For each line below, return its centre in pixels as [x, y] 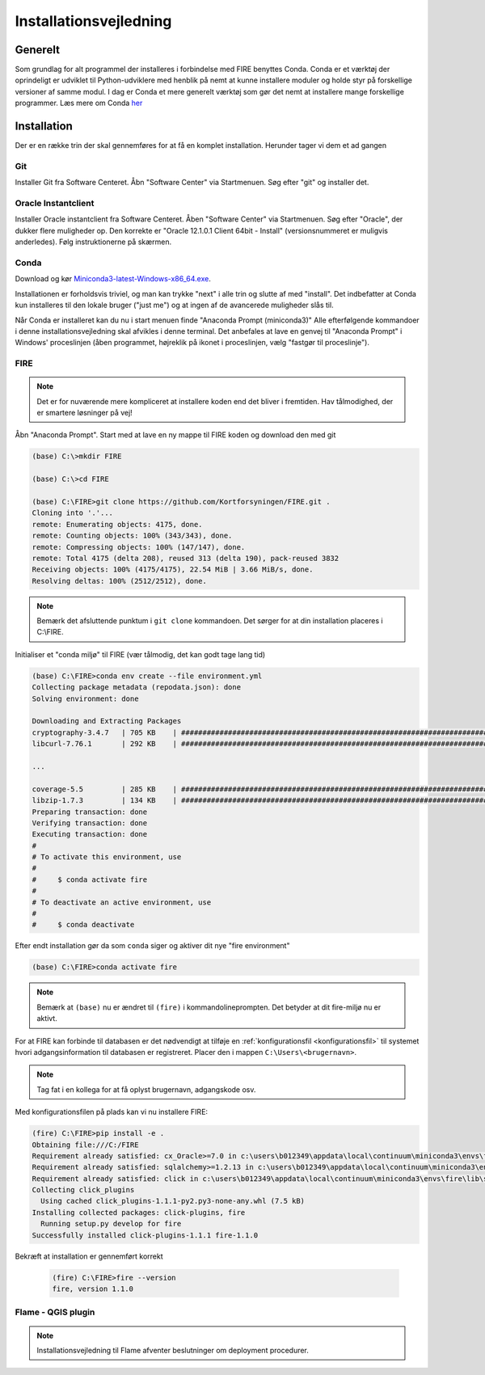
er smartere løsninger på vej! [84, 413]
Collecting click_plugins [83, 1190]
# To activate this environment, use [107, 857]
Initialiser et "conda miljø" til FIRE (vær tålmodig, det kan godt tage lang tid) [140, 654]
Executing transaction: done [90, 834]
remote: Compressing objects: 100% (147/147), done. [139, 547]
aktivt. [47, 1019]
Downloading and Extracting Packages [107, 721]
